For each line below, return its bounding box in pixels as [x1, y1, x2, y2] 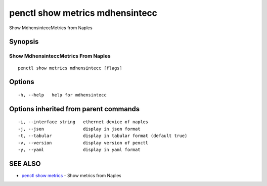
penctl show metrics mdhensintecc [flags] [18, 65, 123, 71]
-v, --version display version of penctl [18, 140, 148, 145]
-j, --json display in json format [18, 126, 141, 132]
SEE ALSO [9, 159, 41, 168]
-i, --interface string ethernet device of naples [18, 119, 148, 125]
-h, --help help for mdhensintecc [18, 92, 107, 97]
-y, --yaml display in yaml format [18, 146, 141, 152]
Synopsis [9, 38, 39, 46]
